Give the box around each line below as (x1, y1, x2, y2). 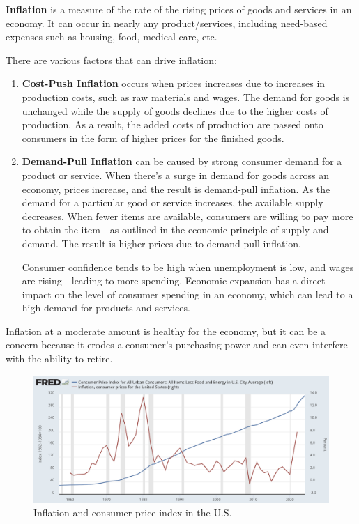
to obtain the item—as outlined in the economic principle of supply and (22, 222, 329, 237)
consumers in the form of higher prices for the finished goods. (22, 130, 284, 145)
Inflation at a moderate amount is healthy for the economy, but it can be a (6, 323, 326, 338)
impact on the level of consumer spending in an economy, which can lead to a (22, 286, 353, 301)
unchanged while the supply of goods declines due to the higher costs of (22, 103, 328, 118)
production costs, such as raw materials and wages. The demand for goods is (22, 89, 350, 104)
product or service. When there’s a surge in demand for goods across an (22, 167, 329, 182)
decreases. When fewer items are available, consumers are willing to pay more (22, 208, 353, 223)
